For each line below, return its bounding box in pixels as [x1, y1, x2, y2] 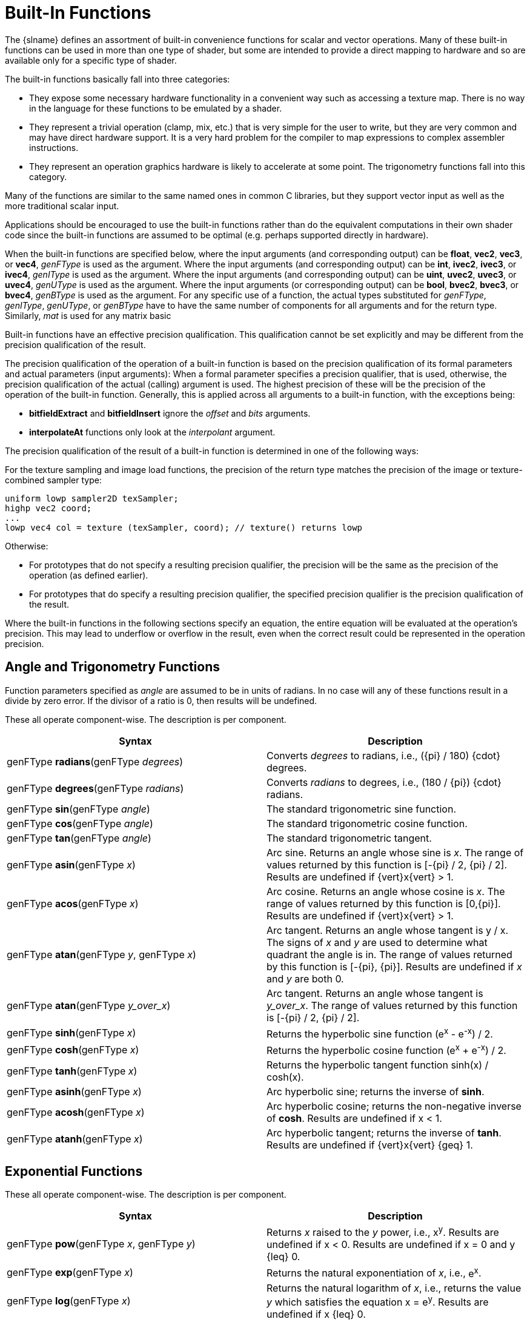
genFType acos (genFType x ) [7, 897, 139, 910]
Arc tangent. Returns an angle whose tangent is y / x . [267, 924, 509, 936]
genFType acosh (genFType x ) [7, 1106, 145, 1119]
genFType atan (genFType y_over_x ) [7, 999, 171, 1012]
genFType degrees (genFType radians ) [7, 782, 184, 794]
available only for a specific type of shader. [5, 55, 177, 65]
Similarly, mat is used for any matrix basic [5, 310, 171, 321]
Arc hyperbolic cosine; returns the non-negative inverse [267, 1100, 522, 1113]
